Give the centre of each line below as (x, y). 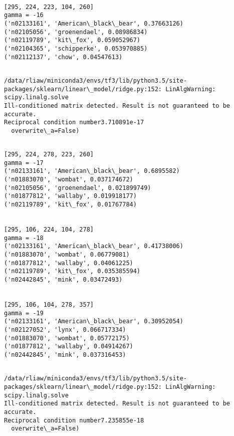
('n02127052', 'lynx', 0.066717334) (65, 330)
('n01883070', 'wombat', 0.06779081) (67, 255)
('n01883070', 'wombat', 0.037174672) (69, 180)
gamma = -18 (24, 238)
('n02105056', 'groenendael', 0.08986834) (76, 32)
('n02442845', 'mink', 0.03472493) (63, 280)
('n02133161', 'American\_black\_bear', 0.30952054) (94, 321)
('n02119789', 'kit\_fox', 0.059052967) (72, 40)
